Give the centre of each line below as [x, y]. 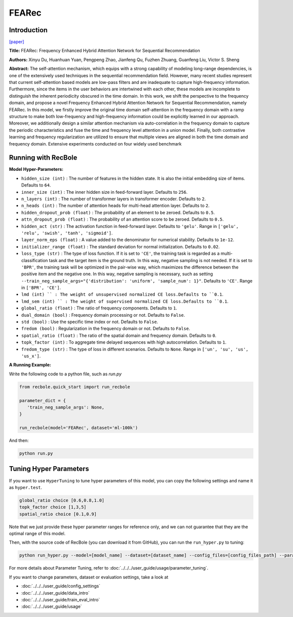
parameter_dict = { [42, 401]
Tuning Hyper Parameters [49, 469]
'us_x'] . [31, 356]
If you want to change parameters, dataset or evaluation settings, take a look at [89, 577]
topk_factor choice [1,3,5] [53, 507]
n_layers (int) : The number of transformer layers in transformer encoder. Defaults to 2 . [114, 199]
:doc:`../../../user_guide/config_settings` [61, 586]
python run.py [36, 453]
